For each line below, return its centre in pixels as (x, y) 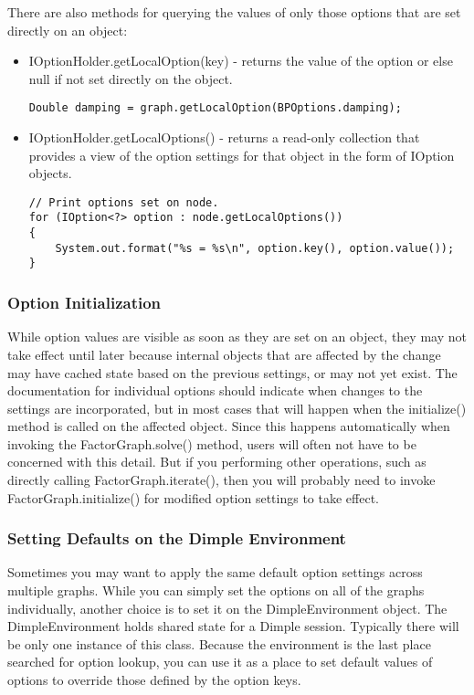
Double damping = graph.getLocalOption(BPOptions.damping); (215, 108)
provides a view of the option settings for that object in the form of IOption (242, 155)
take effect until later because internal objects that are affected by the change (224, 354)
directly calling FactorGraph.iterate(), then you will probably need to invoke (221, 480)
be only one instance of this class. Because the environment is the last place (219, 643)
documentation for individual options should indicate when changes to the (215, 390)
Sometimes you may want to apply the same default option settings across (215, 572)
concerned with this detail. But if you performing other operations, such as (217, 462)
